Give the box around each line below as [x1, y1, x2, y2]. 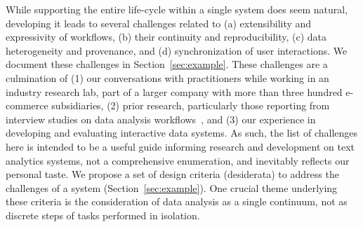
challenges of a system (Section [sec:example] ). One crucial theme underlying [6, 180, 338, 195]
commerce [6, 98, 48, 113]
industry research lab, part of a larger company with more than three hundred [6, 84, 343, 99]
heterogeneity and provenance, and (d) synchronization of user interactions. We [6, 43, 348, 57]
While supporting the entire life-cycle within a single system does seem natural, [6, 2, 348, 16]
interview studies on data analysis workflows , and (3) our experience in [6, 111, 316, 126]
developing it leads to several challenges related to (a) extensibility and [6, 15, 312, 30]
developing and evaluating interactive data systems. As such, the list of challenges [6, 125, 358, 140]
